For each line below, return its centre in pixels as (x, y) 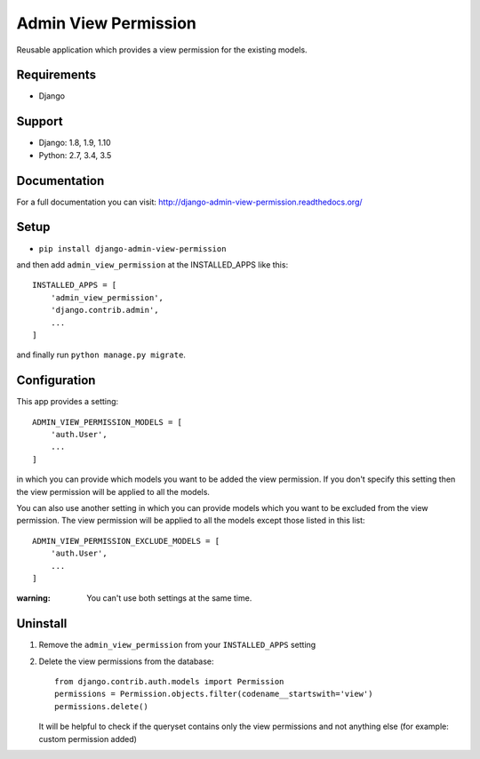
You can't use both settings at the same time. (169, 598)
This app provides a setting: (68, 402)
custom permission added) (88, 739)
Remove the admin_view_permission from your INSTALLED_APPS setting (177, 645)
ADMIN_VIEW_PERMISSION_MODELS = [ (107, 422)
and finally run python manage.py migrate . (101, 355)
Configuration (56, 381)
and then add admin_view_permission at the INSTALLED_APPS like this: (152, 264)
